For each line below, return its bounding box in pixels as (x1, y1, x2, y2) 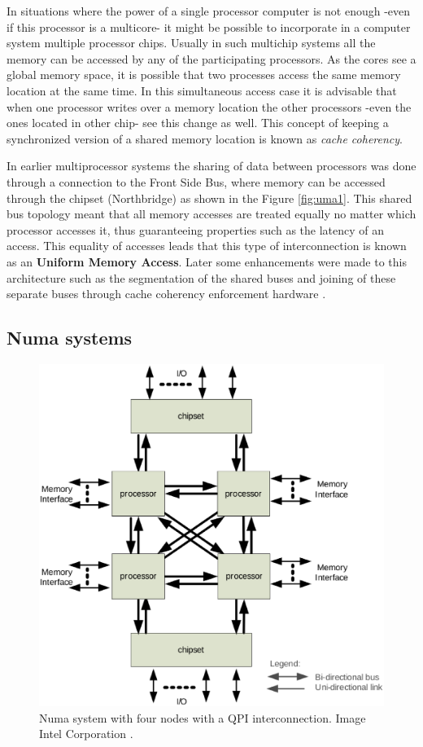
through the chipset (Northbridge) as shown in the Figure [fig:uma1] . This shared (7, 189, 412, 206)
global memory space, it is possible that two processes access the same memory (7, 66, 401, 83)
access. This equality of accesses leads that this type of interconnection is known (7, 237, 407, 254)
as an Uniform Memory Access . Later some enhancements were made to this (7, 253, 407, 270)
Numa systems (7, 325, 133, 350)
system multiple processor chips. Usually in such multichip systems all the (7, 34, 376, 51)
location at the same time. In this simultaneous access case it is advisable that (7, 81, 397, 99)
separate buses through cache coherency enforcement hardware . (7, 285, 326, 302)
